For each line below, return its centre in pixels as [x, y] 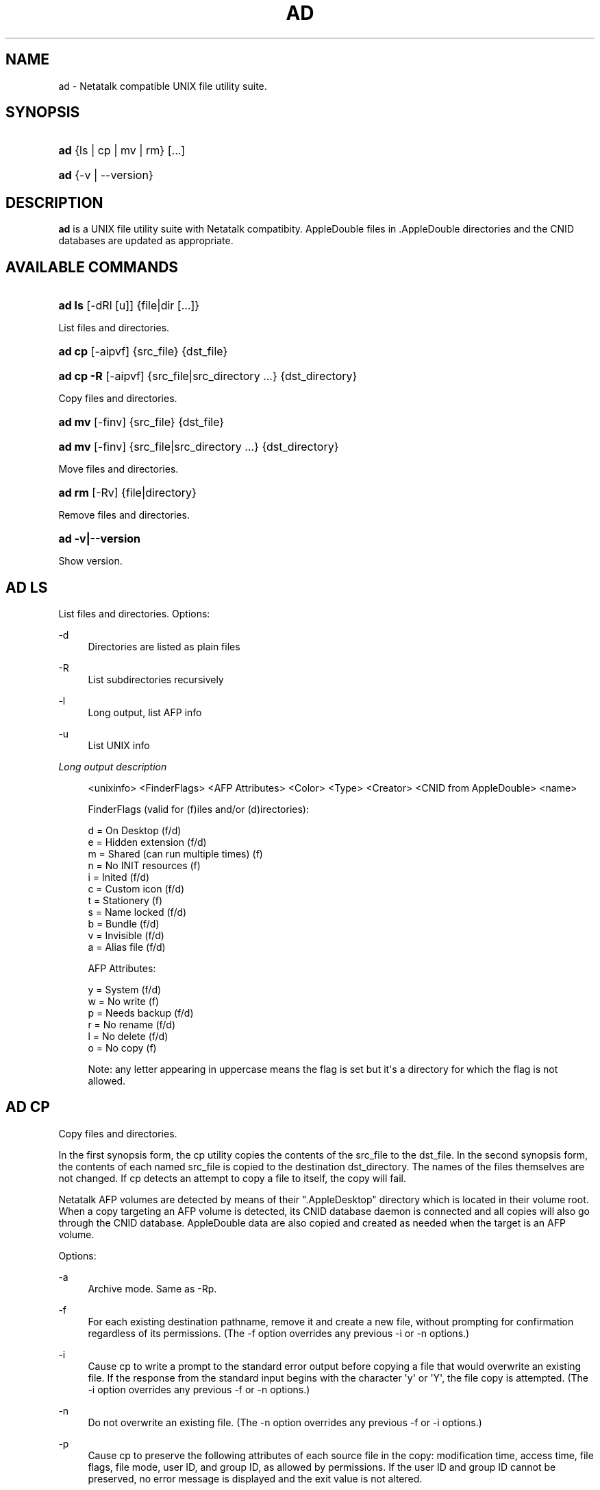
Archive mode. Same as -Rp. [152, 1288]
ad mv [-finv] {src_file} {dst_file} [141, 422]
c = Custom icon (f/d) [136, 888]
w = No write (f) [124, 1001]
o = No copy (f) [122, 1048]
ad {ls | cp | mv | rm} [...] [122, 151]
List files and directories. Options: [134, 613]
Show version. [90, 561]
